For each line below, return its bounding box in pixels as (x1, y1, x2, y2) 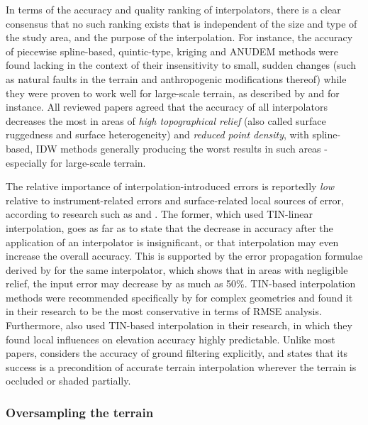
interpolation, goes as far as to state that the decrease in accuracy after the (6, 220, 333, 235)
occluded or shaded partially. (6, 373, 131, 388)
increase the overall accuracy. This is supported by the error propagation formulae (6, 248, 363, 263)
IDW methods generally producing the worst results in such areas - (35, 140, 328, 155)
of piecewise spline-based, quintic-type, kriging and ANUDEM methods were (6, 43, 338, 58)
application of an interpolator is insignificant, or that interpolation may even (6, 234, 339, 249)
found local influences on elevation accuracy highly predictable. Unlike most (6, 331, 335, 346)
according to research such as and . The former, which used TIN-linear (6, 206, 313, 221)
